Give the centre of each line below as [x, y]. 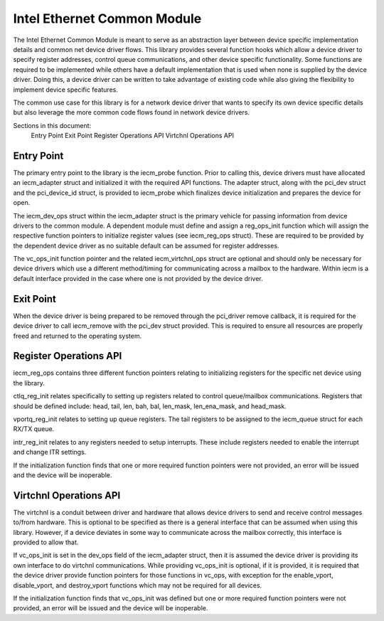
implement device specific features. [66, 90]
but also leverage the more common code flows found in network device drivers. [132, 112]
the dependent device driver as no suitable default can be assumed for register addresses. [146, 245]
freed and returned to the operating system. [78, 336]
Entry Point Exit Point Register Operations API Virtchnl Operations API [133, 136]
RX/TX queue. [34, 429]
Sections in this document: [52, 125]
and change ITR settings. [50, 452]
